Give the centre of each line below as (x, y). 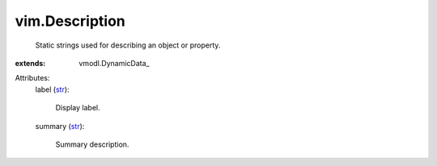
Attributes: (32, 78)
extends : (30, 63)
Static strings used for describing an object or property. (128, 45)
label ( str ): (52, 89)
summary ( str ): (60, 126)
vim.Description (70, 21)
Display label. (78, 108)
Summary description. (92, 144)
